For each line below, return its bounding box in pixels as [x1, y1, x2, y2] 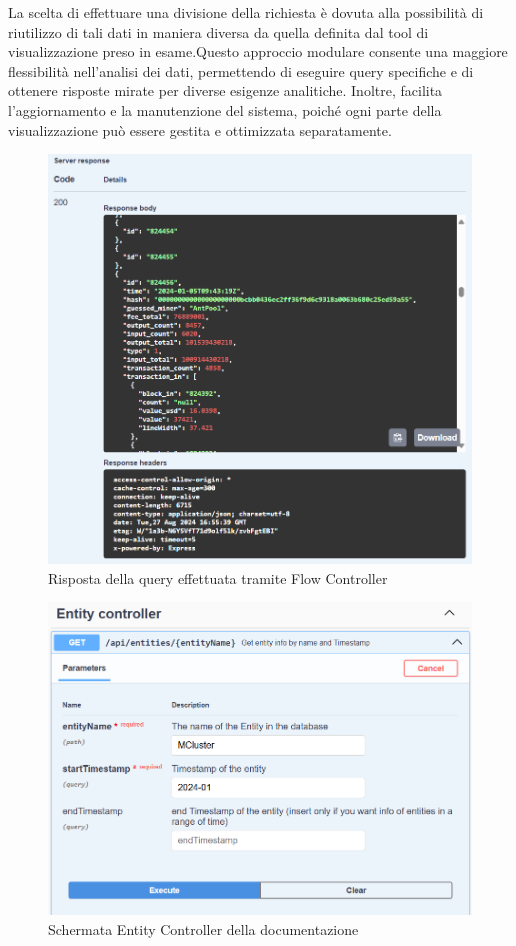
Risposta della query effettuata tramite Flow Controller [48, 567, 388, 588]
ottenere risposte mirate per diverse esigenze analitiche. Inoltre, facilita [8, 80, 443, 101]
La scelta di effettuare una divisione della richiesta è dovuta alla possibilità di [8, 2, 484, 22]
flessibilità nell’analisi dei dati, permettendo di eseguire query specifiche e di [8, 60, 474, 81]
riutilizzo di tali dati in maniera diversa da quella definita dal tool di [8, 21, 429, 42]
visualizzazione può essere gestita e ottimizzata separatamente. [8, 119, 392, 140]
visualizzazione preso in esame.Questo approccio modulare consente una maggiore [8, 41, 508, 62]
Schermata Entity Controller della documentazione [48, 918, 359, 939]
